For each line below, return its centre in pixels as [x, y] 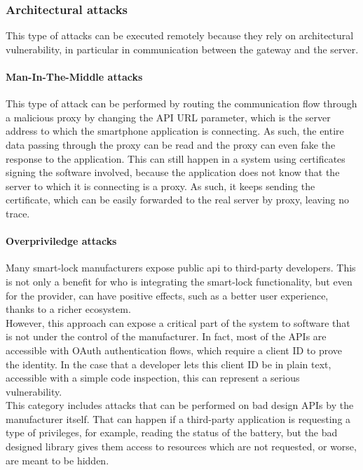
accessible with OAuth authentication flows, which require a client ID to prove [174, 350]
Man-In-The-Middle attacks [74, 76]
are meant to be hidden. [57, 460]
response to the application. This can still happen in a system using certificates [176, 158]
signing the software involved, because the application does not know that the [173, 172]
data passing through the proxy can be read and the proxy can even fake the [171, 144]
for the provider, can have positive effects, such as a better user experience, [167, 295]
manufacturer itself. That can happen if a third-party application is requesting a [178, 418]
